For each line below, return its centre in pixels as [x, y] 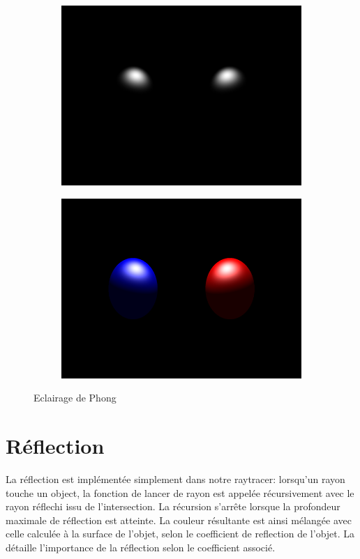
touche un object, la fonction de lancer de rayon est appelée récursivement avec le [180, 492]
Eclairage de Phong [75, 398]
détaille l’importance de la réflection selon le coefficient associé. [141, 547]
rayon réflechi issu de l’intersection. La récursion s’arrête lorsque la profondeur [173, 506]
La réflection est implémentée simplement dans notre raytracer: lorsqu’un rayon [175, 478]
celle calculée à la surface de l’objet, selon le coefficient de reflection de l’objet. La [180, 534]
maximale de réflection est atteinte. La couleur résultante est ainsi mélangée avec [179, 520]
